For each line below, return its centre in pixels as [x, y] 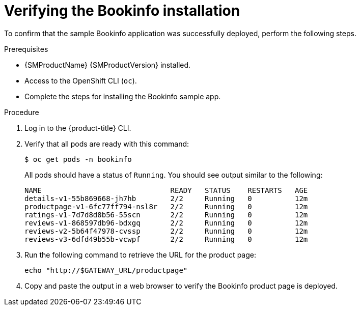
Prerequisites [26, 49]
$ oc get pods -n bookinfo [78, 159]
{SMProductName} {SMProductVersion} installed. [108, 65]
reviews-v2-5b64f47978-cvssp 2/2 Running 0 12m [166, 231]
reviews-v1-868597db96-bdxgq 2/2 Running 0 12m [166, 223]
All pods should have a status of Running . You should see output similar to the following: [174, 175]
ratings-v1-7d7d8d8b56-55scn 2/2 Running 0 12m [166, 215]
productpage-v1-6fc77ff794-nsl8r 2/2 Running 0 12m [166, 206]
